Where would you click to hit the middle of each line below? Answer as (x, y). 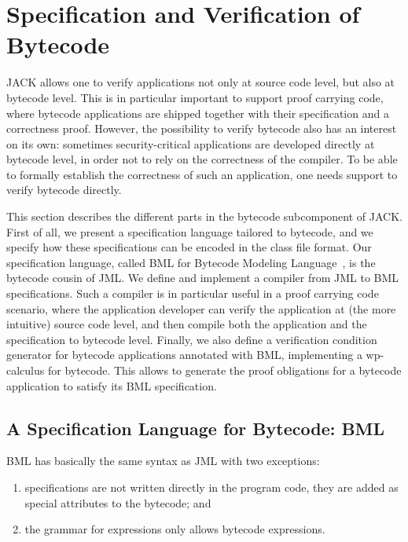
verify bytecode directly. (64, 190)
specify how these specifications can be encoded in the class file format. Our (189, 247)
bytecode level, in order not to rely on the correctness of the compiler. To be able (202, 159)
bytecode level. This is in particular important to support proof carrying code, (195, 97)
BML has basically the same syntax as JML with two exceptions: (163, 461)
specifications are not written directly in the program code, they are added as (211, 487)
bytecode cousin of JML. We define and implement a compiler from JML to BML (203, 278)
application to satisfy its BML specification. (112, 385)
